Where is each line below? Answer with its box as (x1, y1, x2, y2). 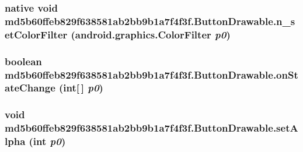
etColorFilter (5, 27, 68, 41)
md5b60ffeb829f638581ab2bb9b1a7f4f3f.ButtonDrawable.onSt (5, 67, 298, 82)
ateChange (5, 80, 55, 95)
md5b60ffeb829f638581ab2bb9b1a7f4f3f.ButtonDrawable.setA (5, 121, 298, 135)
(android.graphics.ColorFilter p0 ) (71, 27, 231, 41)
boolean (5, 54, 42, 68)
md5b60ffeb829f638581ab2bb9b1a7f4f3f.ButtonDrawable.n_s (5, 13, 295, 28)
